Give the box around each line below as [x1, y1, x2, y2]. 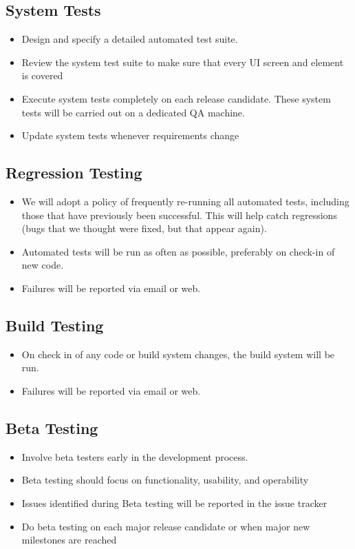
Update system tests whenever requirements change [21, 128, 239, 143]
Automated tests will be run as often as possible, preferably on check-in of [21, 244, 335, 258]
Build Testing [6, 314, 104, 335]
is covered [21, 68, 63, 83]
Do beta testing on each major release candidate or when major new [21, 519, 310, 533]
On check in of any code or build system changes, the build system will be [21, 346, 335, 361]
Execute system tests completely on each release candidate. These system [21, 91, 331, 105]
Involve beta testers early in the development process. [21, 449, 248, 464]
